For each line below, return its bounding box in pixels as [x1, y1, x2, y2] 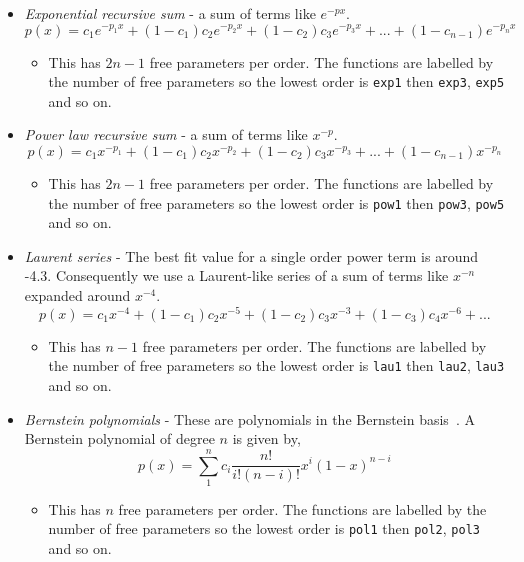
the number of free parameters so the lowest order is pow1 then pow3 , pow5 [48, 192, 505, 213]
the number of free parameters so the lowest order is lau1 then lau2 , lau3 [48, 355, 505, 376]
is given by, [232, 428, 301, 449]
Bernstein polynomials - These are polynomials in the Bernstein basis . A [24, 408, 475, 429]
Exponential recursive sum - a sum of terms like [24, 3, 316, 23]
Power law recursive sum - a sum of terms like [24, 124, 308, 145]
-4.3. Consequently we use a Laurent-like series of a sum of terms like [24, 265, 449, 286]
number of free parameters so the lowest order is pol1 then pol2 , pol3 [48, 518, 480, 539]
